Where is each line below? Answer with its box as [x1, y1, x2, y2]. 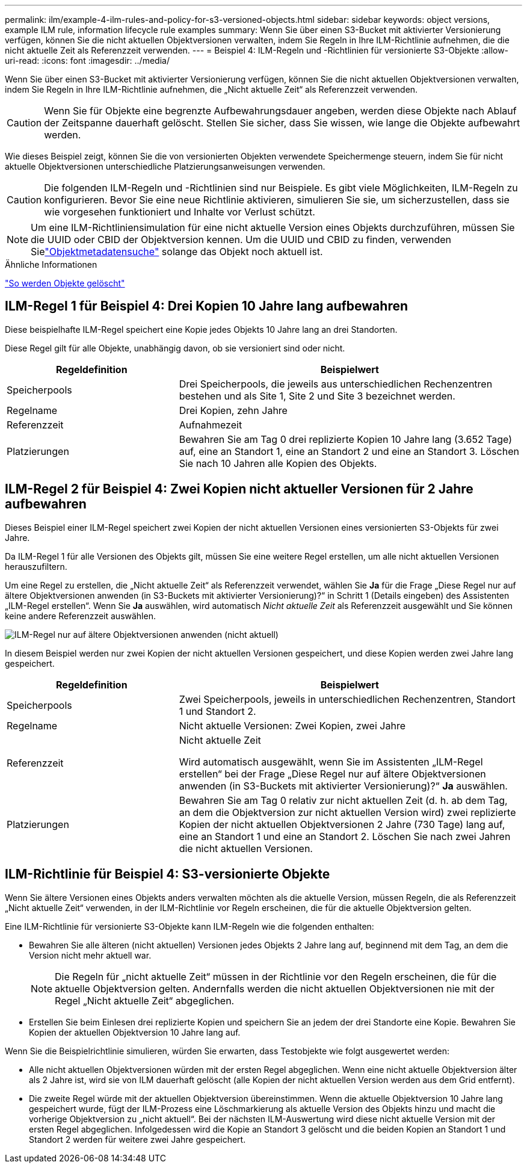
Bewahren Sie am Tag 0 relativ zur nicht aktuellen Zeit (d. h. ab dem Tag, [179, 794, 508, 806]
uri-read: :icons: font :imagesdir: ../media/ [5, 55, 170, 66]
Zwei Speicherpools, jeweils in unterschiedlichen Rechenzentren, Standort [179, 693, 516, 705]
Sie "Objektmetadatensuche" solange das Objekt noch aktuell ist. [31, 246, 323, 258]
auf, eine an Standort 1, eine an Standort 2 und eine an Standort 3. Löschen [179, 445, 519, 457]
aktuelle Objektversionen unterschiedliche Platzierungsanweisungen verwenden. [5, 161, 325, 171]
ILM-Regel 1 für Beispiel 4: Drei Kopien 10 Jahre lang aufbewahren [5, 298, 408, 314]
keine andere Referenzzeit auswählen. [5, 610, 156, 621]
